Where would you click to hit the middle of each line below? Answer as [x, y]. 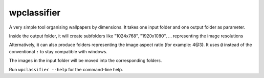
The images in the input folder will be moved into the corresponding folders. [86, 61]
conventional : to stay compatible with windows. [58, 51]
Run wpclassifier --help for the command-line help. [66, 69]
